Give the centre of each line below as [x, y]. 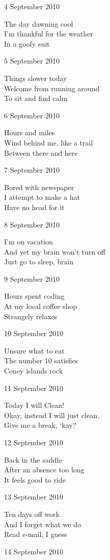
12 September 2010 [34, 442]
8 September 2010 [32, 224]
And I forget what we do [43, 524]
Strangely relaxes [31, 316]
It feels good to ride [35, 479]
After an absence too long [44, 470]
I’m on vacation [29, 242]
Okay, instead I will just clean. [52, 415]
